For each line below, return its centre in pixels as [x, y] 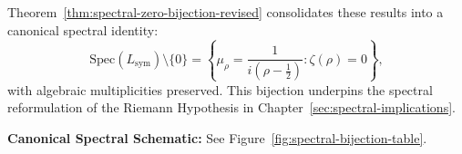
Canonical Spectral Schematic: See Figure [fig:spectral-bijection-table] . [217, 137]
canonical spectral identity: [83, 29]
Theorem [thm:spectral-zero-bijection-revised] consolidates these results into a [226, 12]
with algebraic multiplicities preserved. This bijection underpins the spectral [220, 89]
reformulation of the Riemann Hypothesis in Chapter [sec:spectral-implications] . [231, 107]
